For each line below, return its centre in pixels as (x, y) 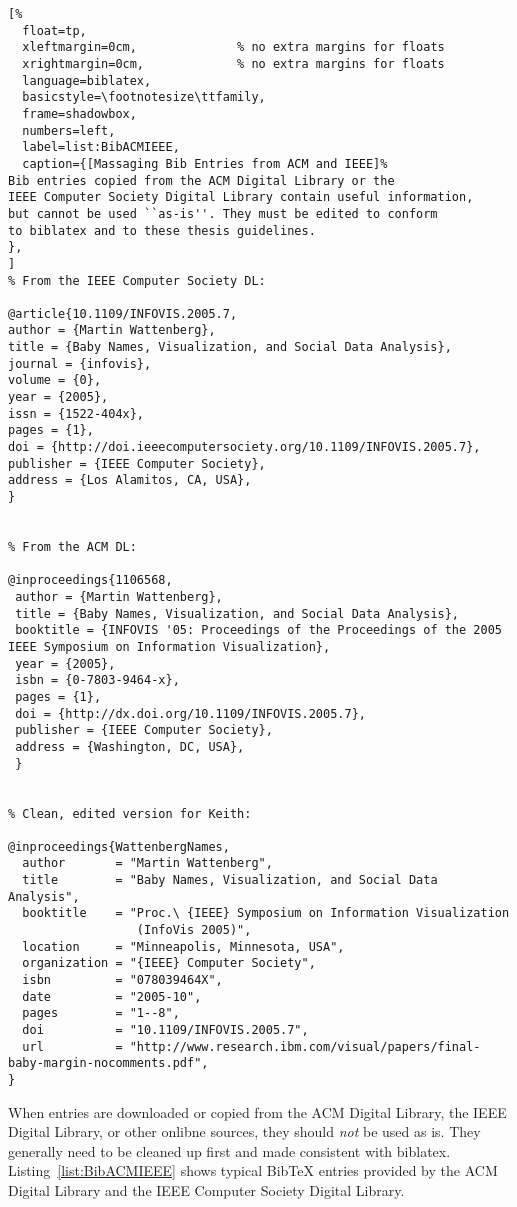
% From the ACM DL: (72, 547)
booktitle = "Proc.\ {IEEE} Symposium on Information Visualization (266, 913)
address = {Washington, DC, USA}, (130, 746)
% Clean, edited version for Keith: (130, 813)
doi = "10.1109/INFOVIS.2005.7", (165, 1030)
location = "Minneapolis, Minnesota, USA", (183, 946)
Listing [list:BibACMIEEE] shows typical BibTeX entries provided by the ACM (253, 1170)
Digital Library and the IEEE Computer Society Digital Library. (206, 1190)
